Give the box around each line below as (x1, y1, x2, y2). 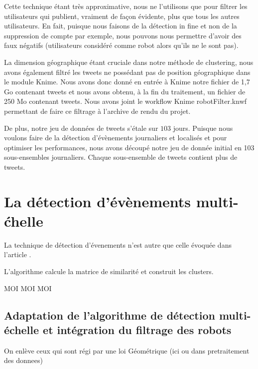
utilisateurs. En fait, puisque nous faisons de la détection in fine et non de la (4, 20, 237, 31)
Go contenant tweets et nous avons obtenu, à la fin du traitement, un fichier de (4, 86, 246, 96)
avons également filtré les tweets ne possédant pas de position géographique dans (4, 66, 251, 77)
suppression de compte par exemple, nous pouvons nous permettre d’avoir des (4, 30, 242, 40)
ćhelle (4, 210, 43, 231)
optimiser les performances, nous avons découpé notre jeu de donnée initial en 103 (4, 142, 255, 152)
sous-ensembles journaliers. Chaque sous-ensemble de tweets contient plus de (4, 152, 238, 162)
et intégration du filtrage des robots (43, 322, 232, 337)
